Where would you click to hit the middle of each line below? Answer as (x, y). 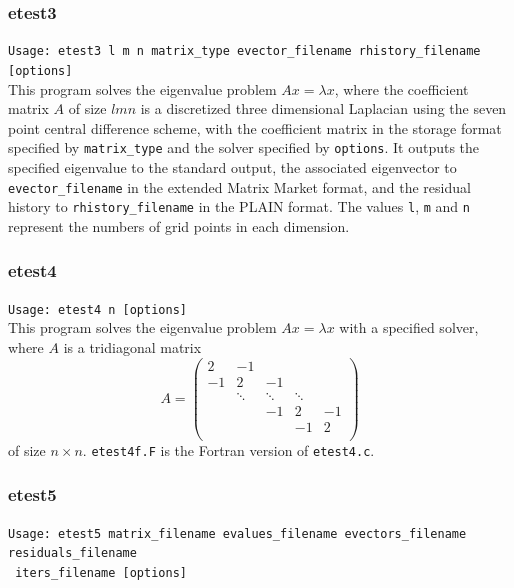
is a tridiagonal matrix (132, 346)
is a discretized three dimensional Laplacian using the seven (323, 108)
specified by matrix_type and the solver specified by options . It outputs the (244, 147)
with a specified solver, (409, 327)
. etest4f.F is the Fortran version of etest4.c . (228, 449)
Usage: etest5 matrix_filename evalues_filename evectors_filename (237, 533)
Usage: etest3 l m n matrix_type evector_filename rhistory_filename (244, 51)
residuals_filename (72, 553)
